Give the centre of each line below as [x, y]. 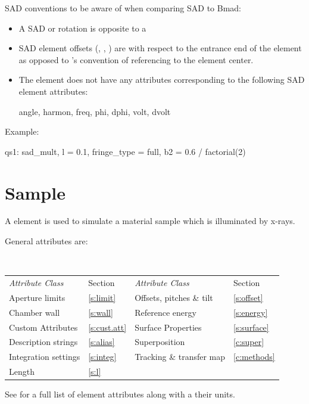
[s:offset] [248, 297]
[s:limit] [102, 297]
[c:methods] [254, 357]
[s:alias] [102, 342]
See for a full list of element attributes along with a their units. [120, 394]
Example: [22, 131]
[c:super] [249, 342]
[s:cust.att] [107, 327]
